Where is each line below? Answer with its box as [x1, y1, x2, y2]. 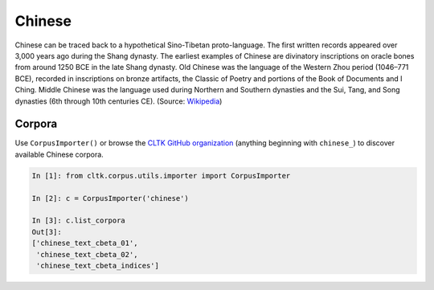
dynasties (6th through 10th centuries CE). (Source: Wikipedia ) [14, 96, 223, 106]
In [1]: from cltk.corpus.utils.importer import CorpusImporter [31, 171, 291, 180]
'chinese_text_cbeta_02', [36, 250, 138, 259]
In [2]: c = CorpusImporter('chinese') [31, 194, 189, 202]
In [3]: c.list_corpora [31, 216, 126, 225]
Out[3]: [31, 227, 62, 236]
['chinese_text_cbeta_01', [31, 239, 138, 248]
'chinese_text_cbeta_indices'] [36, 261, 160, 270]
